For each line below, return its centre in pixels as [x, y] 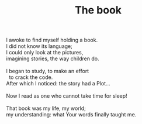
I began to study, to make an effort [48, 71]
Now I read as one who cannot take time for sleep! [67, 96]
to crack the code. [31, 77]
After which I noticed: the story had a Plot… [58, 84]
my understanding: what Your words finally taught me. [71, 115]
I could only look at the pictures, [45, 53]
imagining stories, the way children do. [53, 58]
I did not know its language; [39, 46]
